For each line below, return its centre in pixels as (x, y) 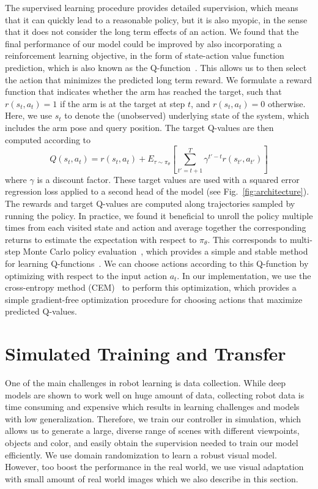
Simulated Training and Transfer (146, 353)
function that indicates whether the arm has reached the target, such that (143, 91)
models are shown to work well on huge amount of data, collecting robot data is (155, 394)
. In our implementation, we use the (244, 275)
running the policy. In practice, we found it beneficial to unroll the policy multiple (159, 215)
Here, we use (29, 115)
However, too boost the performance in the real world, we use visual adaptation (154, 467)
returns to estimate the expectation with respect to (101, 239)
